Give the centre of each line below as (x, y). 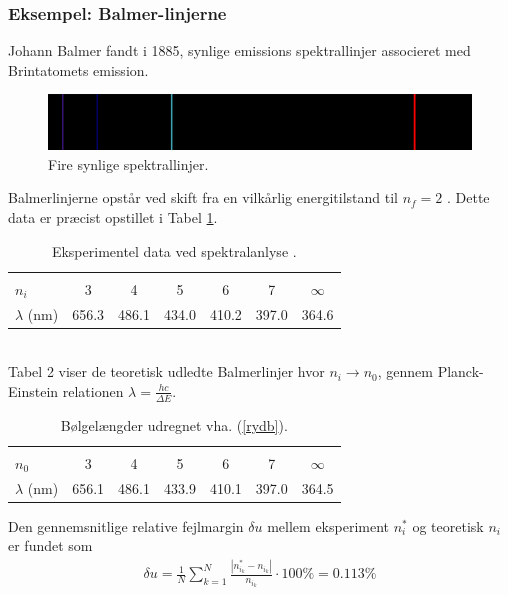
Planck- (460, 371)
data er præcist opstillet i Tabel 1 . (113, 217)
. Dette (468, 197)
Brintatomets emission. (78, 69)
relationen (93, 390)
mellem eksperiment (328, 525)
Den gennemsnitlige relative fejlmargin (126, 525)
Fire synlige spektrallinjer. (128, 163)
